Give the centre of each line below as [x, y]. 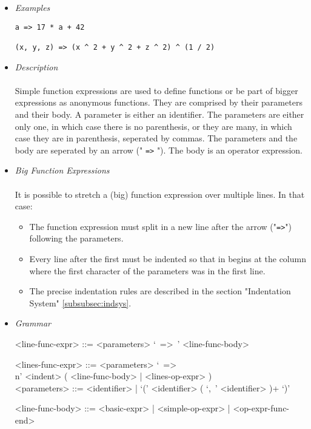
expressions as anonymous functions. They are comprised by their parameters [159, 102]
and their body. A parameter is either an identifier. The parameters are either [159, 114]
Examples [32, 7]
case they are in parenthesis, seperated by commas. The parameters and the [156, 138]
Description [36, 66]
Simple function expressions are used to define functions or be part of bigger [156, 90]
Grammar [33, 323]
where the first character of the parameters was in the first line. [147, 270]
